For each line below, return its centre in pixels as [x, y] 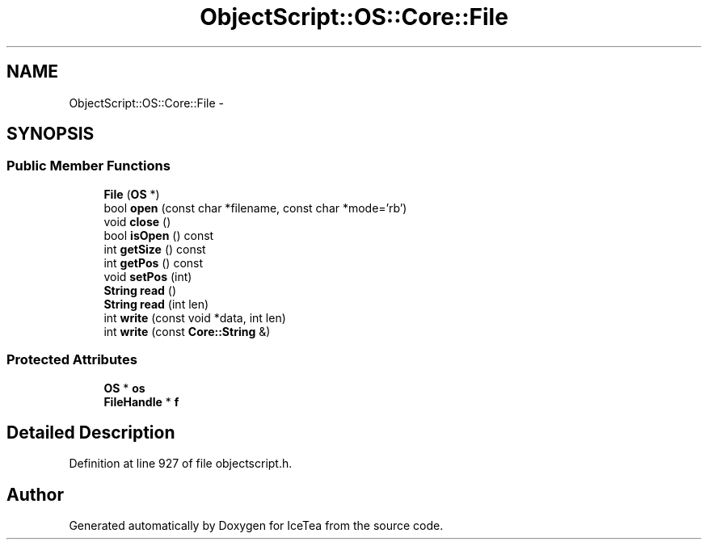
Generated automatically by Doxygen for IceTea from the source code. [256, 526]
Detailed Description [91, 432]
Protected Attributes [72, 360]
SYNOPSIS [51, 134]
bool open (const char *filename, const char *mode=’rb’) [255, 208]
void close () [137, 221]
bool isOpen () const [159, 235]
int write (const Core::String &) [187, 331]
